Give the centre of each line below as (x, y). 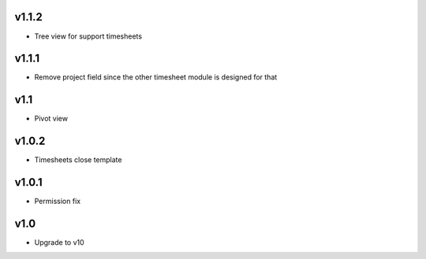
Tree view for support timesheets (88, 36)
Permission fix (58, 202)
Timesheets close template (78, 160)
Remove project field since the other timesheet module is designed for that (156, 77)
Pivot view (51, 119)
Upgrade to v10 (59, 242)
